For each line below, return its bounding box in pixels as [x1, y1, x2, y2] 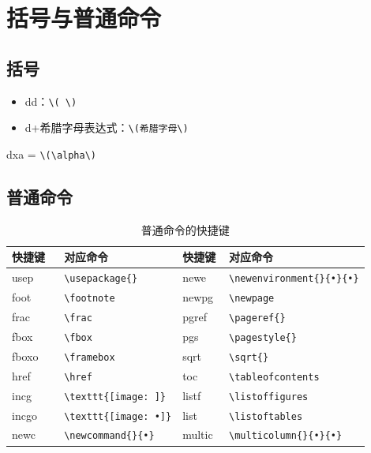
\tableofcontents [229, 371, 320, 383]
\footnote [64, 293, 115, 305]
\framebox [64, 351, 115, 363]
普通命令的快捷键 [141, 221, 230, 238]
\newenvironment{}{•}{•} [229, 273, 359, 285]
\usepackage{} [64, 273, 138, 285]
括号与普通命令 [6, 2, 162, 34]
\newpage [229, 293, 275, 305]
